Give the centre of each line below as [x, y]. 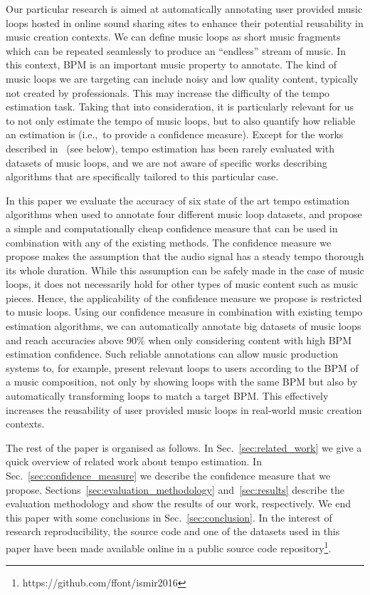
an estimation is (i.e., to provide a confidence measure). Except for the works [175, 134]
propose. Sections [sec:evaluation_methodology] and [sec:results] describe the [175, 489]
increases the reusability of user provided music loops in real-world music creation [184, 409]
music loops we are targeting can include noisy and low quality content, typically [182, 78]
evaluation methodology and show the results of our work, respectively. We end [179, 503]
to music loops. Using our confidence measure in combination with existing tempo [184, 312]
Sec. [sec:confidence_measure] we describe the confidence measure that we [168, 475]
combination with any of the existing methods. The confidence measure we [169, 242]
